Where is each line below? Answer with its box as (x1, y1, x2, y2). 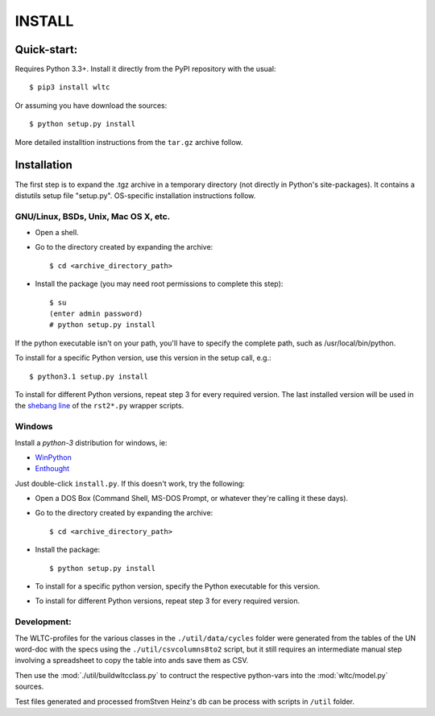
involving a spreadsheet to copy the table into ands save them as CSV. (14, 656, 249, 665)
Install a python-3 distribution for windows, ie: (14, 437, 168, 447)
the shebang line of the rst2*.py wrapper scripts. (14, 401, 184, 411)
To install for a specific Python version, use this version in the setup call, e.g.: (14, 353, 271, 362)
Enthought (35, 464, 70, 474)
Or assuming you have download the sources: (14, 101, 168, 110)
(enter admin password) (49, 309, 143, 318)
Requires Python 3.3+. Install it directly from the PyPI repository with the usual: (14, 64, 276, 74)
